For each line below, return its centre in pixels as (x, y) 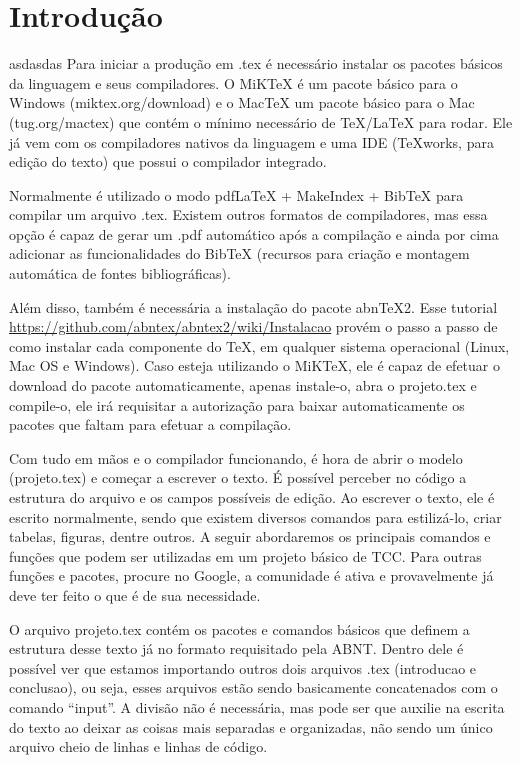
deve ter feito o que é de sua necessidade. (135, 594)
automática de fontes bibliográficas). (120, 273)
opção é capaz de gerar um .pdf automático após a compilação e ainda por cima (254, 233)
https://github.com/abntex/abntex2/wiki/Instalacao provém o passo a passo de (253, 326)
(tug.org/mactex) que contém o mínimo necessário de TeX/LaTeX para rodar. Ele (261, 121)
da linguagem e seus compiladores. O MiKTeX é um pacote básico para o (233, 82)
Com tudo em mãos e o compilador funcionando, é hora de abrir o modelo (236, 457)
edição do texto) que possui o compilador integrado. (168, 161)
